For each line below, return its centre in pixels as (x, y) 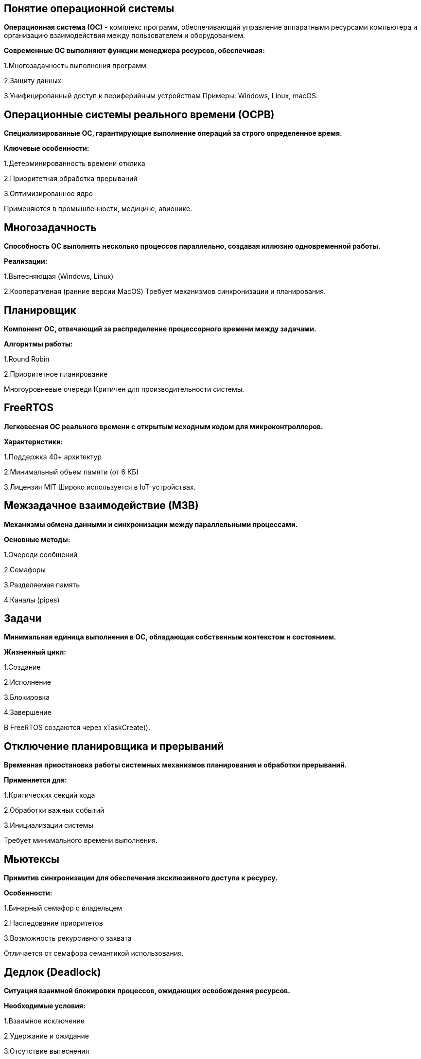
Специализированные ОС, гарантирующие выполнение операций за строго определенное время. (173, 133)
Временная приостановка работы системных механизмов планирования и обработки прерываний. (175, 765)
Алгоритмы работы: (38, 344)
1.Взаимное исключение (44, 1021)
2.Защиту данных (33, 81)
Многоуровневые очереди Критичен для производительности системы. (124, 389)
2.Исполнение (27, 682)
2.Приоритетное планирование (56, 374)
